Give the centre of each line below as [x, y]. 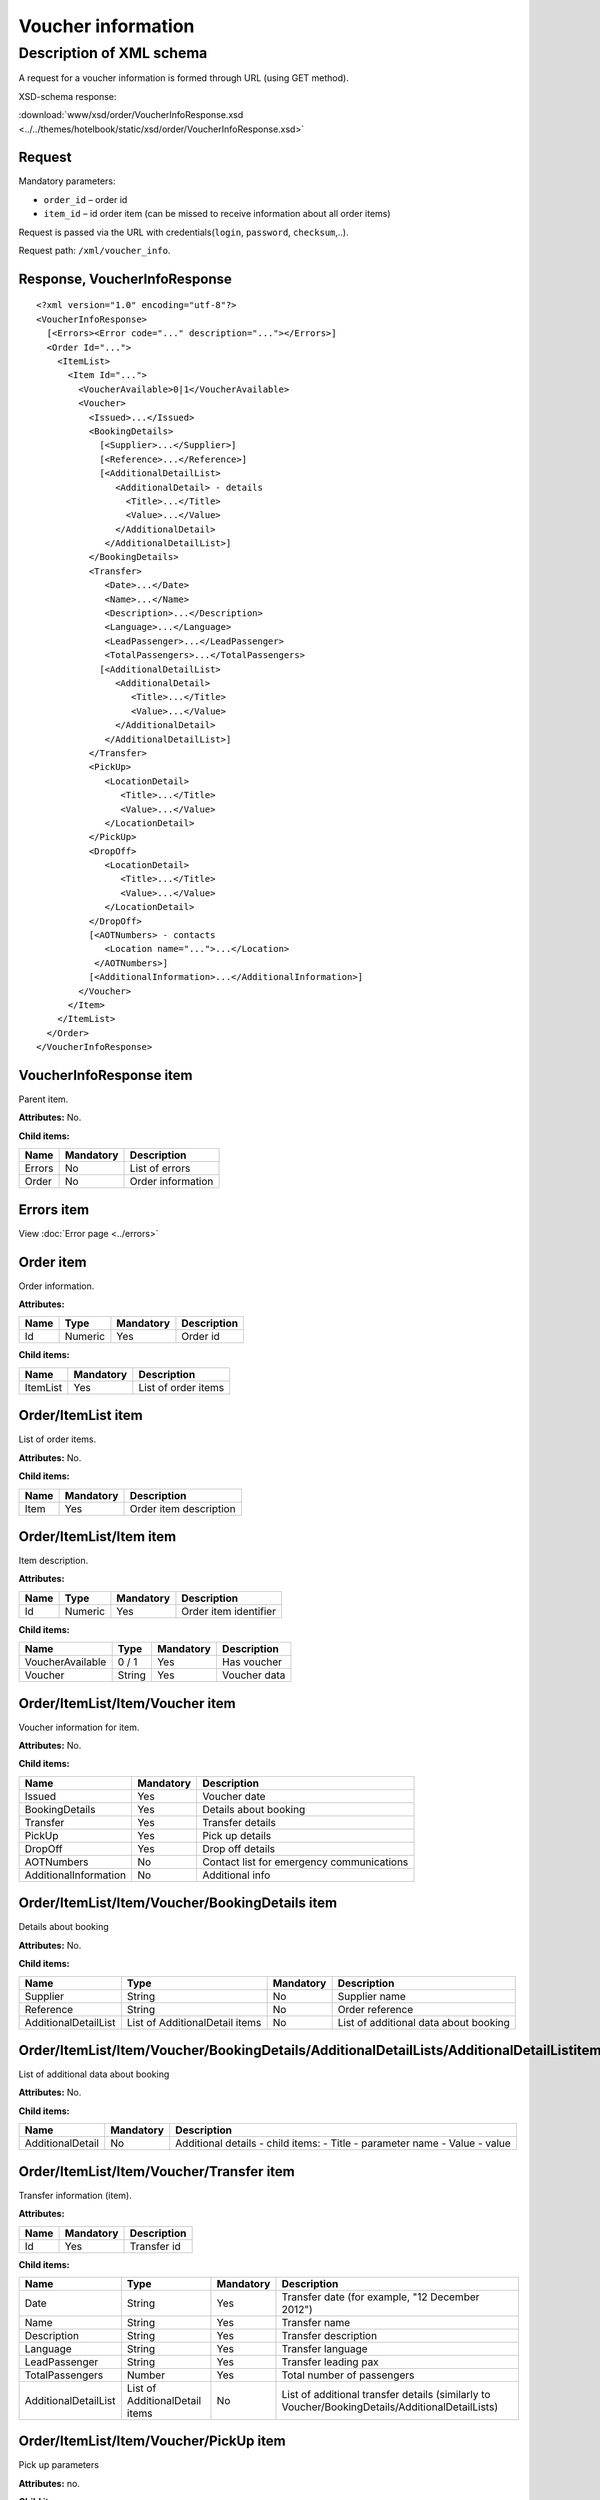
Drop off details [238, 1848]
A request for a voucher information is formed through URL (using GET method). [183, 78]
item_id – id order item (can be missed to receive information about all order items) [217, 214]
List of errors [160, 1168]
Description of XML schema [113, 53]
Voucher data [253, 1675]
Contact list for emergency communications [305, 1862]
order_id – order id [85, 199]
